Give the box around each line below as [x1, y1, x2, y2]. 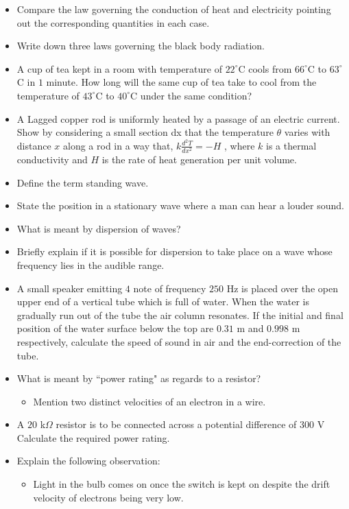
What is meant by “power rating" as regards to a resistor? [16, 371, 261, 386]
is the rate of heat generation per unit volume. [101, 152, 297, 166]
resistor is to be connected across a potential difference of [56, 417, 297, 431]
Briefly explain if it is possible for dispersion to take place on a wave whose [16, 244, 333, 259]
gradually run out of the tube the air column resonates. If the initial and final [16, 307, 344, 322]
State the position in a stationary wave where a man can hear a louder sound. [16, 198, 344, 213]
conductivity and [16, 152, 88, 166]
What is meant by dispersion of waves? [16, 221, 181, 235]
